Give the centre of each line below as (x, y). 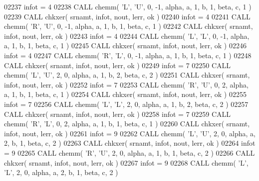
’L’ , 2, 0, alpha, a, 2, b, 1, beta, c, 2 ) (61, 172)
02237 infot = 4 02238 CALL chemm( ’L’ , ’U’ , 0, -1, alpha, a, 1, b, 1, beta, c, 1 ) (128, 6)
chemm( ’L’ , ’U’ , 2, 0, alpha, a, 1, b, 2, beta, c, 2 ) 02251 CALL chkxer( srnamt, (127, 75)
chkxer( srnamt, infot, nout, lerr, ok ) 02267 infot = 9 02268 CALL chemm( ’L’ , (126, 162)
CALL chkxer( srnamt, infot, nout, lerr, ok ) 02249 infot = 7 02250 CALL (118, 65)
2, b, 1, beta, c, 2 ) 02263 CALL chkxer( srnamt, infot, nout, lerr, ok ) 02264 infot (130, 143)
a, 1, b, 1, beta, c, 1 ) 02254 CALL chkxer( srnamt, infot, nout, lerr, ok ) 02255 (125, 94)
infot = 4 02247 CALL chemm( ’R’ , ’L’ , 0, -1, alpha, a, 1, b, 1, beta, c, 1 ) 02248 (128, 55)
